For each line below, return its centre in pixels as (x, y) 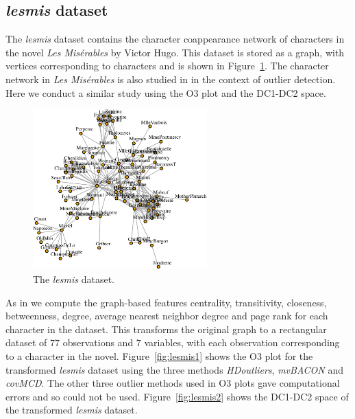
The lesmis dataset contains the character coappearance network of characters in (175, 39)
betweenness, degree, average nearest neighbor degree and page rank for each (167, 316)
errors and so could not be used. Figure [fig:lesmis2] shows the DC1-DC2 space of (177, 396)
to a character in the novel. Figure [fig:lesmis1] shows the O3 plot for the (159, 355)
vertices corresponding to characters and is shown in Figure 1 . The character (167, 66)
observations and (98, 342)
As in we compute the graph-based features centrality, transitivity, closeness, (166, 302)
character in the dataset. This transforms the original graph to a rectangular (166, 329)
